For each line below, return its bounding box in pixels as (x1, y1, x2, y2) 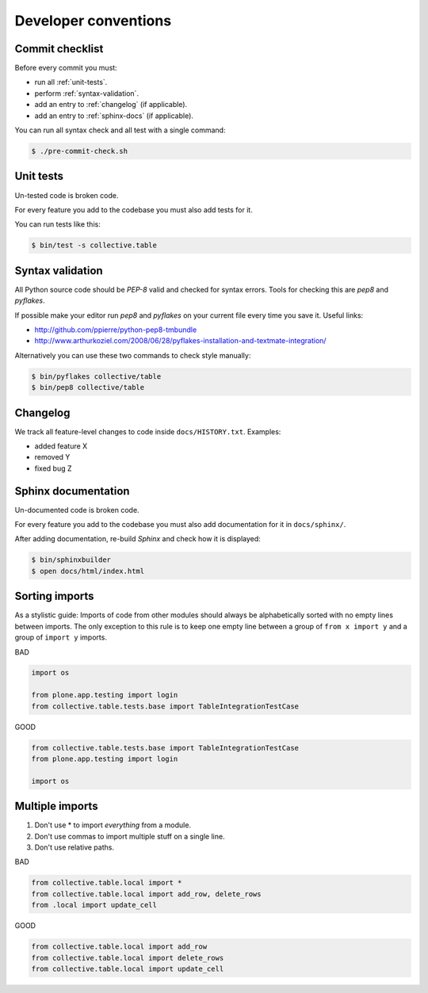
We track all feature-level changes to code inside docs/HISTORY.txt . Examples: (14, 426, 281, 436)
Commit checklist (14, 42, 104, 55)
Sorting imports (14, 590, 94, 603)
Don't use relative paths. (34, 842, 115, 852)
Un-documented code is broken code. (14, 505, 139, 514)
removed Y (34, 453, 71, 462)
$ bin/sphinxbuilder (31, 556, 111, 564)
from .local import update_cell (31, 900, 158, 910)
